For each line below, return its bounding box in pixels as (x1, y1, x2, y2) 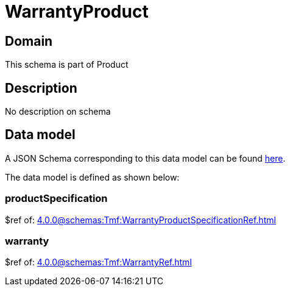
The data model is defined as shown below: (5, 171, 180, 182)
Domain (5, 33, 53, 49)
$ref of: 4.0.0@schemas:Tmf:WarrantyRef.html (5, 257, 192, 268)
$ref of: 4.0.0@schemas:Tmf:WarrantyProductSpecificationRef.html (5, 214, 276, 225)
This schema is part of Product (5, 59, 129, 70)
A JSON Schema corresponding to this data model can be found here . (5, 153, 286, 163)
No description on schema (5, 106, 111, 117)
